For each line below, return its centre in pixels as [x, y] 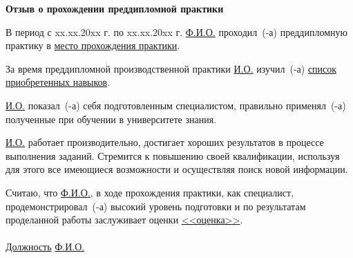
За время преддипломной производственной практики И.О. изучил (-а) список [171, 68]
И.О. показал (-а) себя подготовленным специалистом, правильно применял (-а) [176, 105]
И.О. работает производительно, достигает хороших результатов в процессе [165, 142]
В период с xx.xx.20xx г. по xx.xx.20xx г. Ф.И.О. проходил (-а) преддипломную [176, 31]
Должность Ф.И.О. [45, 247]
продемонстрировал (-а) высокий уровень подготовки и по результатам [156, 206]
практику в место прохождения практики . [93, 45]
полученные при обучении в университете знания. [111, 119]
